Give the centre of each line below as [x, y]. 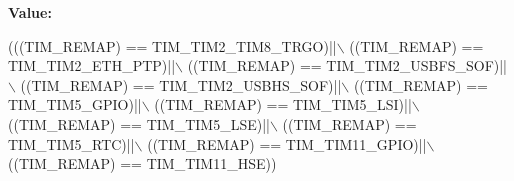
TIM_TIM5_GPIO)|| [75, 104]
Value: [30, 12]
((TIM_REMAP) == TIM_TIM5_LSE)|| [139, 123]
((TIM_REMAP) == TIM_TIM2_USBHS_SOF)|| [181, 84]
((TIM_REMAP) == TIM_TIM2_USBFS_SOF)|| [347, 65]
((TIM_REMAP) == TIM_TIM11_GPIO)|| [287, 143]
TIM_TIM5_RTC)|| [71, 143]
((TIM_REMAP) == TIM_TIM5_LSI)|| [283, 104]
